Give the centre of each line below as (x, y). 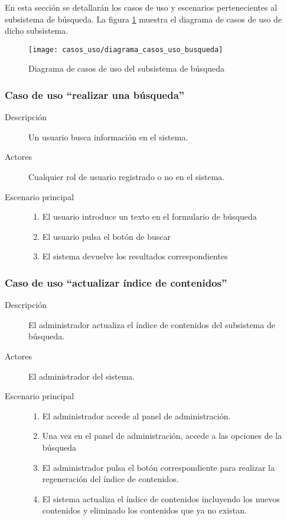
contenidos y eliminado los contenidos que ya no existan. (144, 510)
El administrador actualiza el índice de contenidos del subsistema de (152, 324)
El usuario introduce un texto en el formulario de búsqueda (149, 216)
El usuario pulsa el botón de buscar (106, 236)
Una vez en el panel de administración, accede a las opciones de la (162, 436)
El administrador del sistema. (82, 376)
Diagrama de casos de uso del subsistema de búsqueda (127, 68)
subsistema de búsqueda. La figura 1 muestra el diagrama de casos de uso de (143, 19)
